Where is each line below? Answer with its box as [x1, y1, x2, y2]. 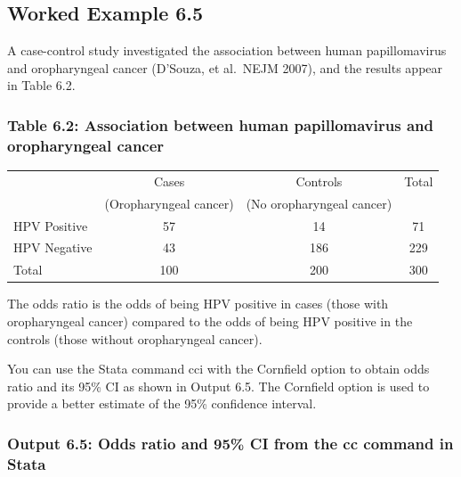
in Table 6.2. [7, 76, 76, 95]
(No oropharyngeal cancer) [246, 193, 392, 212]
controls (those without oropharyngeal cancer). [7, 329, 263, 348]
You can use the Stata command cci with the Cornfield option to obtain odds [7, 359, 430, 378]
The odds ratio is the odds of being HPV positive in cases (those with [7, 294, 389, 313]
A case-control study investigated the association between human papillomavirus [7, 41, 447, 60]
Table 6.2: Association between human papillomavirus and [7, 113, 433, 136]
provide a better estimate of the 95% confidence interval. [7, 394, 317, 413]
